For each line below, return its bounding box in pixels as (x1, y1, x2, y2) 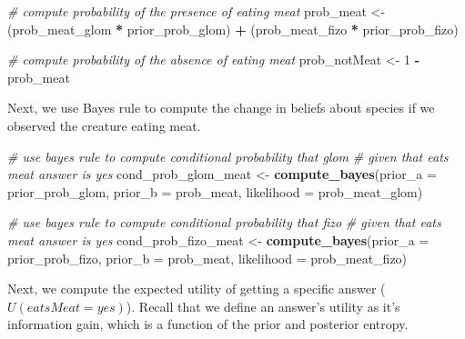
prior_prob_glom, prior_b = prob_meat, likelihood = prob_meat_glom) (7, 182, 423, 201)
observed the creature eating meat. (7, 115, 201, 135)
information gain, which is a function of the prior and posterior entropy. (7, 314, 409, 334)
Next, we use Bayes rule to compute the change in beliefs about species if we (7, 98, 435, 117)
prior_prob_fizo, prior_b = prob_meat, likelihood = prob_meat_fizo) (7, 248, 408, 267)
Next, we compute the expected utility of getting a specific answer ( (7, 279, 386, 298)
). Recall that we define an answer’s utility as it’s (126, 296, 400, 315)
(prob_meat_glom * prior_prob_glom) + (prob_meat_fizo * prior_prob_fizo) (7, 19, 459, 38)
